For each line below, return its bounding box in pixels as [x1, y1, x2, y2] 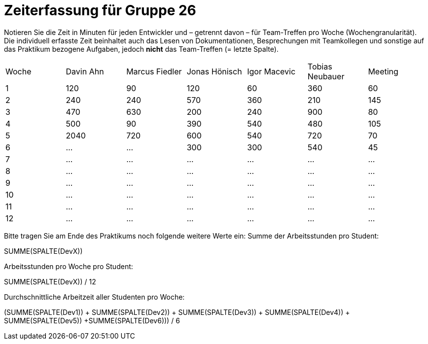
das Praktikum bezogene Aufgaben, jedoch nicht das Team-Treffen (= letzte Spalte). [4, 44, 279, 53]
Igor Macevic [247, 66, 296, 76]
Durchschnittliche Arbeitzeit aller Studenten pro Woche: [4, 292, 185, 301]
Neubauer [307, 71, 345, 81]
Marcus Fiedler [126, 66, 182, 76]
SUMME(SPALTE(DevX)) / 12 [4, 277, 96, 286]
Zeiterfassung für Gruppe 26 [4, 2, 196, 19]
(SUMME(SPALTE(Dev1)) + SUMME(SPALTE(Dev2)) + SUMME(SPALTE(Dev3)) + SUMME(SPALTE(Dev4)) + [4, 308, 350, 316]
